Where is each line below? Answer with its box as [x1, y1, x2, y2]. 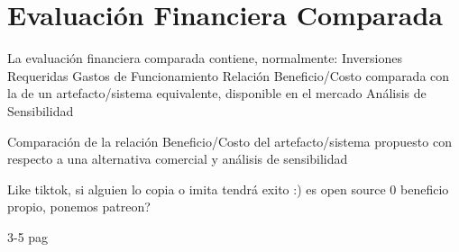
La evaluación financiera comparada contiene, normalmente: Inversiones [7, 49, 402, 67]
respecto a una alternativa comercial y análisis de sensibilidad [7, 149, 348, 168]
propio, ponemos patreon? [7, 197, 151, 216]
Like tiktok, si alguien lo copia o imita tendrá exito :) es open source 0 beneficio [7, 179, 449, 198]
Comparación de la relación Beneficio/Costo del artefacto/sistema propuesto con [7, 131, 452, 150]
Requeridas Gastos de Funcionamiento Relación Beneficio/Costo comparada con [7, 66, 450, 85]
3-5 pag [7, 227, 49, 246]
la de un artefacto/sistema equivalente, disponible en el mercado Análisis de [7, 84, 427, 103]
